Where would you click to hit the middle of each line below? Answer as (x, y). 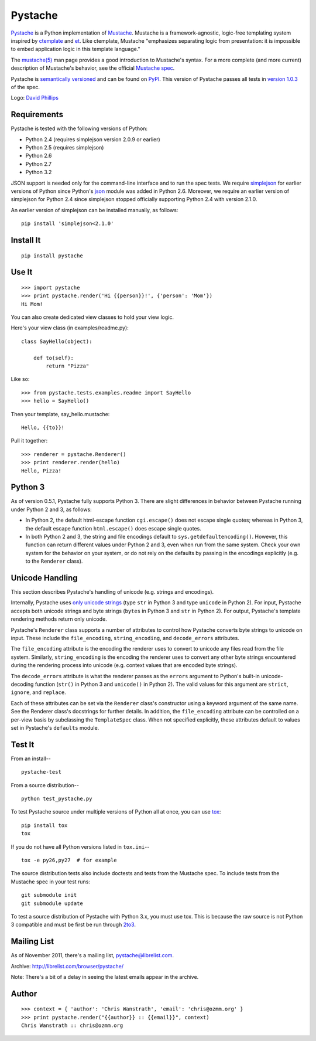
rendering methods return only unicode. (59, 619)
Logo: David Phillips (35, 98)
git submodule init (49, 895)
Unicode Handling (44, 578)
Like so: (20, 379)
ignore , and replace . (39, 692)
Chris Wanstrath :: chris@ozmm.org (72, 1025)
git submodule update (52, 903)
